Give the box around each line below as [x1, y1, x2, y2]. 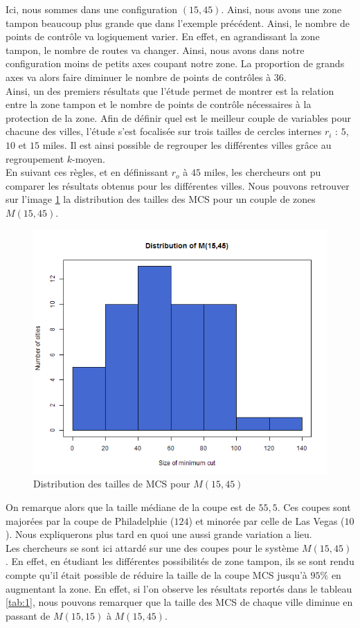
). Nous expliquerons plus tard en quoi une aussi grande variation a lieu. [6, 527, 312, 541]
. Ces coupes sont [277, 500, 351, 514]
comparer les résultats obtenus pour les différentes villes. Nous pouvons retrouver [6, 178, 350, 192]
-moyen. [72, 151, 105, 165]
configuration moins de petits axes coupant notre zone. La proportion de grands [6, 56, 345, 71]
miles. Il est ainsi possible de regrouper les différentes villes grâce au [42, 137, 332, 152]
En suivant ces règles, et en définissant [6, 165, 169, 179]
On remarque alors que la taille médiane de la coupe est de [6, 500, 255, 514]
